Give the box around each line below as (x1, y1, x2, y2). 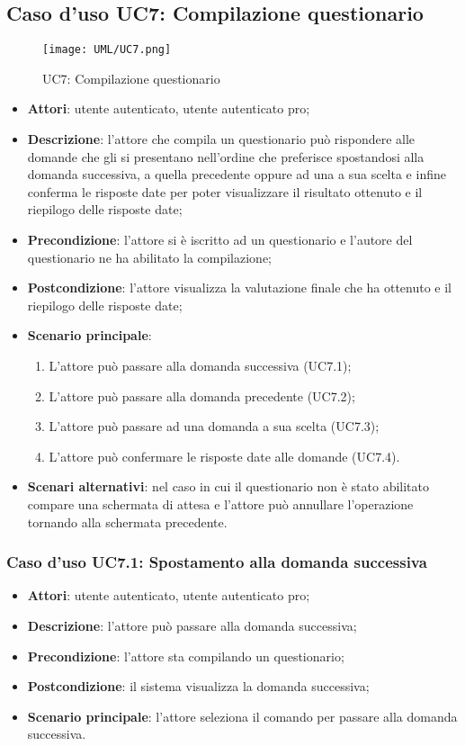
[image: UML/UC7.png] (42, 43, 172, 57)
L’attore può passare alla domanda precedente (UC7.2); (49, 386, 355, 405)
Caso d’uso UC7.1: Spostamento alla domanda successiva (6, 551, 427, 573)
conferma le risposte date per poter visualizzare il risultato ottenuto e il (27, 182, 423, 201)
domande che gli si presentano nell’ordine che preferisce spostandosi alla (27, 147, 425, 166)
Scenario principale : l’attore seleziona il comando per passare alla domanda (27, 706, 458, 725)
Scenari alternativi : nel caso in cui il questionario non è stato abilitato (27, 477, 429, 496)
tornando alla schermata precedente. (27, 512, 228, 531)
